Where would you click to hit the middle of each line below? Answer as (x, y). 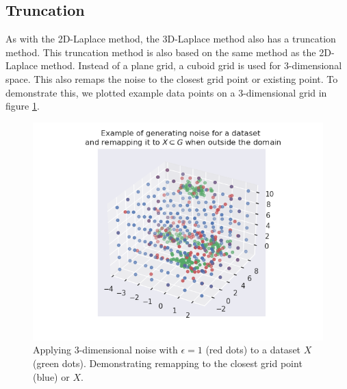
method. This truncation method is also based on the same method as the (161, 52)
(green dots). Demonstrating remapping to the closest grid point (168, 363)
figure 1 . (23, 106)
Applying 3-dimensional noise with (105, 350)
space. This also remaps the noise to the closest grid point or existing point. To (172, 78)
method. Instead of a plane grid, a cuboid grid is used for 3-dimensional (191, 65)
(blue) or (51, 376)
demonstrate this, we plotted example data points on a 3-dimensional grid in (166, 92)
